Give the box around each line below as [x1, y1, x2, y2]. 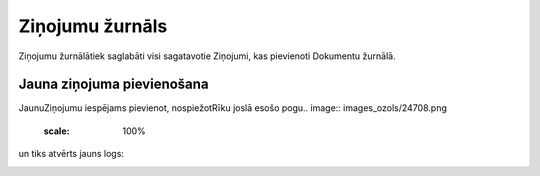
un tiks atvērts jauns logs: [18, 148, 125, 160]
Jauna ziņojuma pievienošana [18, 76, 209, 93]
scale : [43, 125, 70, 137]
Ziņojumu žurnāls [18, 15, 168, 37]
